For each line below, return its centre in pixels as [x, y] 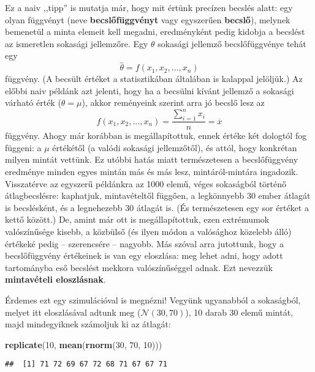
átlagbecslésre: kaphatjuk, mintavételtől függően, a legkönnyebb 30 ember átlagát [158, 195]
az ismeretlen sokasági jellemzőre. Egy [77, 43]
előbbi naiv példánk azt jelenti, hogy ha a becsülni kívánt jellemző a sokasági [150, 90]
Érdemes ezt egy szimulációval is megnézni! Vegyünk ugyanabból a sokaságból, [153, 300]
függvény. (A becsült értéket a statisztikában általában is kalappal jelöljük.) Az [154, 79]
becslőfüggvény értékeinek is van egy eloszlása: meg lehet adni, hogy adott [144, 255]
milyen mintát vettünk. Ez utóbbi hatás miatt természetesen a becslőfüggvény [152, 159]
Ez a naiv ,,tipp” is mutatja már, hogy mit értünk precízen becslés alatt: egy [149, 7]
